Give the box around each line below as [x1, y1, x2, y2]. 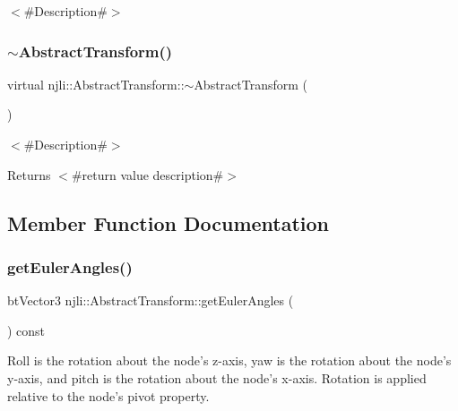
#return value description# [71, 165, 224, 184]
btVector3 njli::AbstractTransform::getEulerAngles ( [7, 291, 294, 310]
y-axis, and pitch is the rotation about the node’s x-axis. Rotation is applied [7, 368, 427, 387]
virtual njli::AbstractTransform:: [7, 74, 185, 93]
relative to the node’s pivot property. [7, 386, 210, 405]
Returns [7, 165, 51, 184]
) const [7, 321, 46, 339]
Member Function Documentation [7, 209, 330, 236]
